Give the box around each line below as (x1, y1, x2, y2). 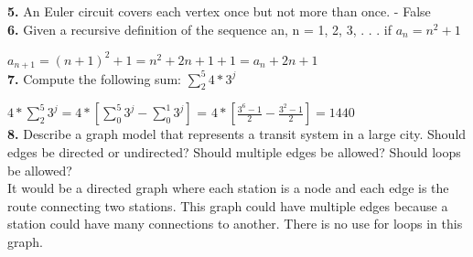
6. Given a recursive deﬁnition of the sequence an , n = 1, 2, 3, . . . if (7, 19, 392, 38)
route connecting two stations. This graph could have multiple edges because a (7, 196, 448, 215)
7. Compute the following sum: (7, 69, 181, 88)
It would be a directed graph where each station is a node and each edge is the (7, 178, 449, 198)
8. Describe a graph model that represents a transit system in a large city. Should (7, 124, 467, 144)
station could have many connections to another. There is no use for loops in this (7, 214, 463, 233)
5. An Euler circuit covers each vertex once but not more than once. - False (7, 2, 431, 20)
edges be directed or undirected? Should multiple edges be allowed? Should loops (7, 143, 461, 162)
